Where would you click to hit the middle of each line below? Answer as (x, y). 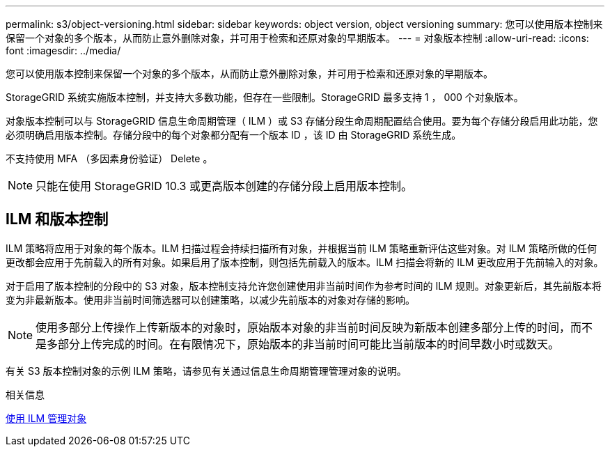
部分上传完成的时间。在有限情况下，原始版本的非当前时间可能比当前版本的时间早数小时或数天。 (309, 344)
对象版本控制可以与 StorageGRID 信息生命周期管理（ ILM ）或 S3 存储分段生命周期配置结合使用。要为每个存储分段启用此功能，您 (302, 121)
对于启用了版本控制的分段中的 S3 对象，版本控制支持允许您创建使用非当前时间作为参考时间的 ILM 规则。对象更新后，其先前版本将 (304, 286)
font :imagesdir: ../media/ (63, 50)
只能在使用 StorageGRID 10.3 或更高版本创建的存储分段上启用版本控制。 (224, 186)
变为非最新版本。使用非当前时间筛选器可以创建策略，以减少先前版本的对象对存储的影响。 (210, 299)
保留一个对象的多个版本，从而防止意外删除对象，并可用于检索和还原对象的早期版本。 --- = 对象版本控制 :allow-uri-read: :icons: (297, 38)
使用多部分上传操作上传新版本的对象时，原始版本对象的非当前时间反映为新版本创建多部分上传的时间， (303, 327)
